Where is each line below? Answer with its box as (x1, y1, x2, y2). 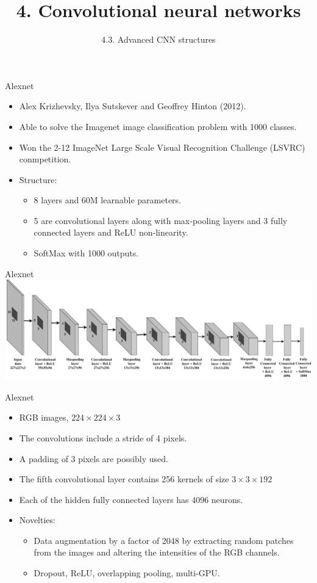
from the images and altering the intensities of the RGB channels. (34, 546, 280, 559)
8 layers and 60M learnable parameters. (34, 194, 182, 206)
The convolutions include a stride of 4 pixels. (19, 431, 187, 444)
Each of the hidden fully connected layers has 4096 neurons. (19, 493, 243, 505)
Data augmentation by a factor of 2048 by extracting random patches (34, 534, 294, 546)
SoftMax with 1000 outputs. (34, 247, 139, 259)
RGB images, (19, 411, 69, 424)
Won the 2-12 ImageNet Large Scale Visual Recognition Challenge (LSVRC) (19, 140, 305, 153)
